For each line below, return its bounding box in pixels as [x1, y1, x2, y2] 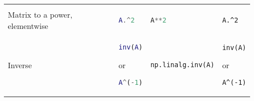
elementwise [8, 20, 48, 32]
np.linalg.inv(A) [150, 60, 214, 69]
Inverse [8, 59, 32, 71]
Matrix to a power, [8, 9, 73, 21]
